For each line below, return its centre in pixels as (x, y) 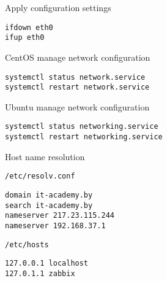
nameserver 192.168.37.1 (55, 225)
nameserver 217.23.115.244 (60, 216)
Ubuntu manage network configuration (77, 106)
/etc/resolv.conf (40, 176)
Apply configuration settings (58, 7)
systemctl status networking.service (82, 127)
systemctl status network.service (75, 77)
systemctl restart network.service (77, 87)
